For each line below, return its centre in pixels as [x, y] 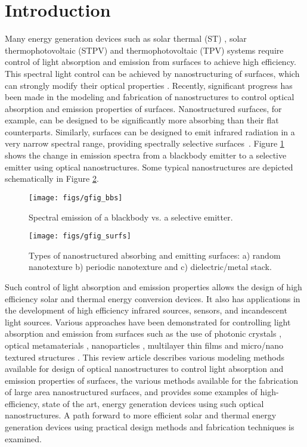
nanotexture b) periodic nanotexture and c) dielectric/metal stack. [150, 267]
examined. [23, 438]
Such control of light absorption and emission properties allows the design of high [153, 286]
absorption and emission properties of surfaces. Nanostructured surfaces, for [143, 108]
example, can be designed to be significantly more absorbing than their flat [142, 120]
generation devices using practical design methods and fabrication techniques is [150, 427]
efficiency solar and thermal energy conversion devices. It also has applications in [153, 298]
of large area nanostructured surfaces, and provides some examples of [131, 392]
